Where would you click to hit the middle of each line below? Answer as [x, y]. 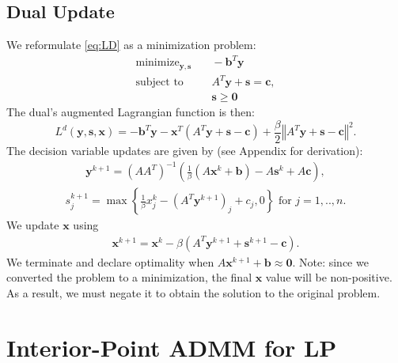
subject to [159, 83]
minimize [157, 63]
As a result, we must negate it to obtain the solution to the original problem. [193, 292]
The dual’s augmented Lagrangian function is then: [131, 112]
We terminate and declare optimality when [110, 261]
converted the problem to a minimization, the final [129, 277]
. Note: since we [330, 261]
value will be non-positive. [329, 277]
